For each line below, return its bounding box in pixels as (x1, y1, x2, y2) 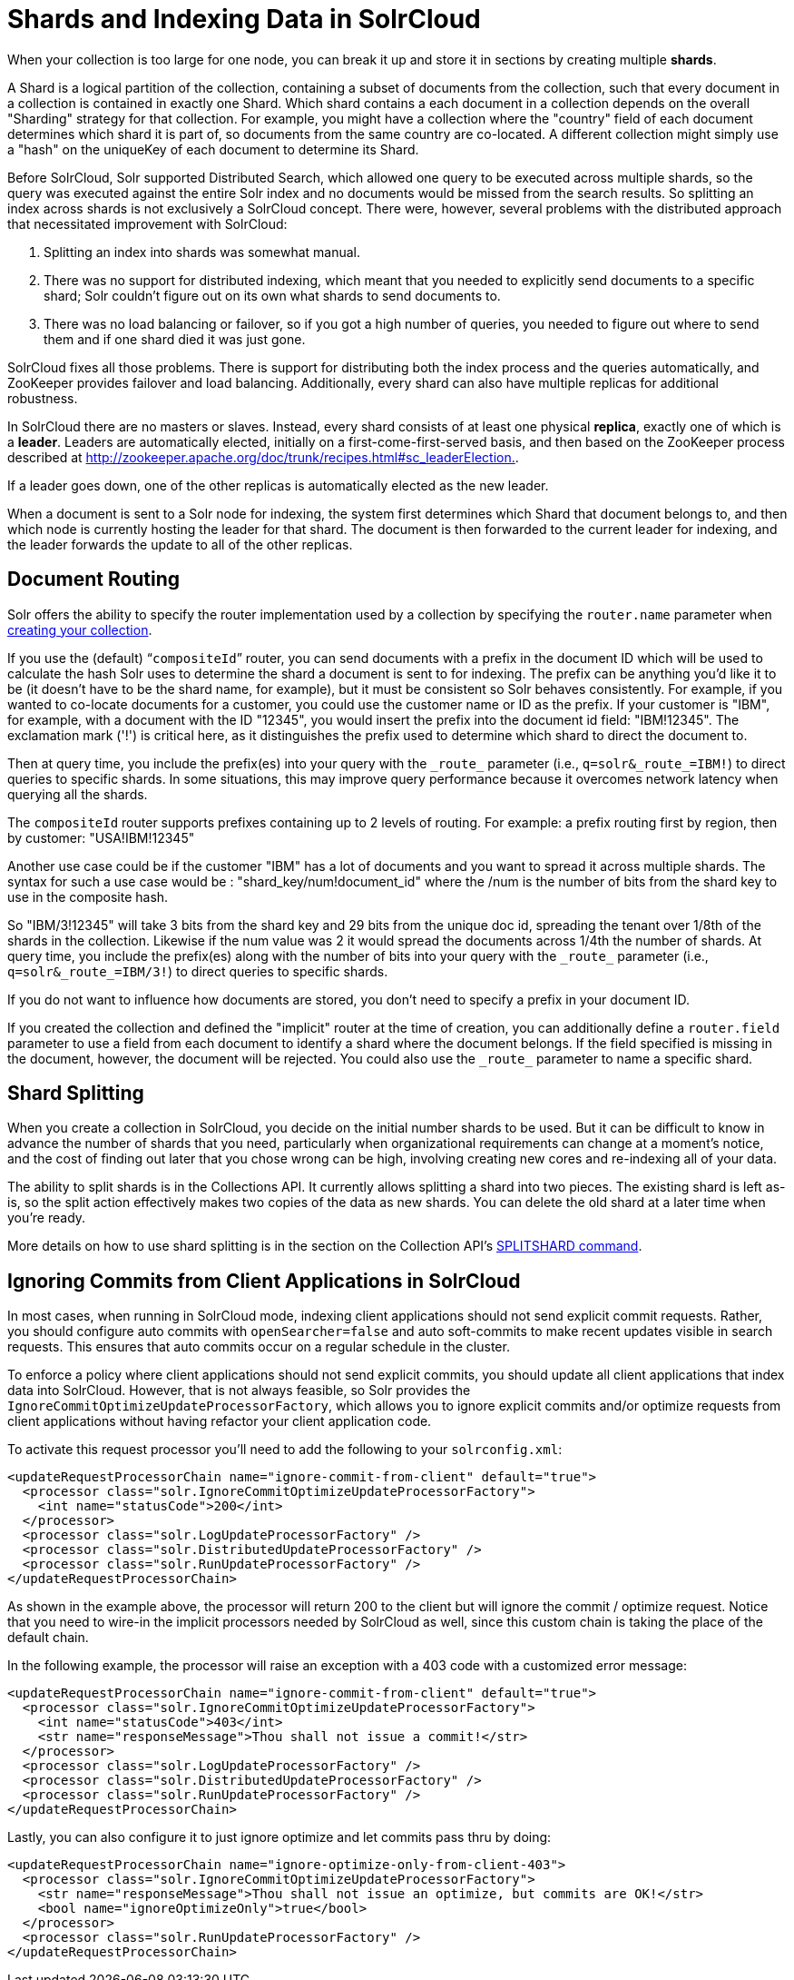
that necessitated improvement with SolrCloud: (7, 215, 288, 232)
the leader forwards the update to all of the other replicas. (7, 536, 353, 552)
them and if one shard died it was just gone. (44, 331, 306, 347)
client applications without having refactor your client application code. (7, 1413, 432, 1430)
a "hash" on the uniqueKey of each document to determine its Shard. (7, 141, 419, 157)
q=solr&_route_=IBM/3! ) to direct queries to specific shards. (7, 963, 388, 979)
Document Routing (7, 568, 181, 591)
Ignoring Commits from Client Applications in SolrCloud (7, 1269, 521, 1292)
